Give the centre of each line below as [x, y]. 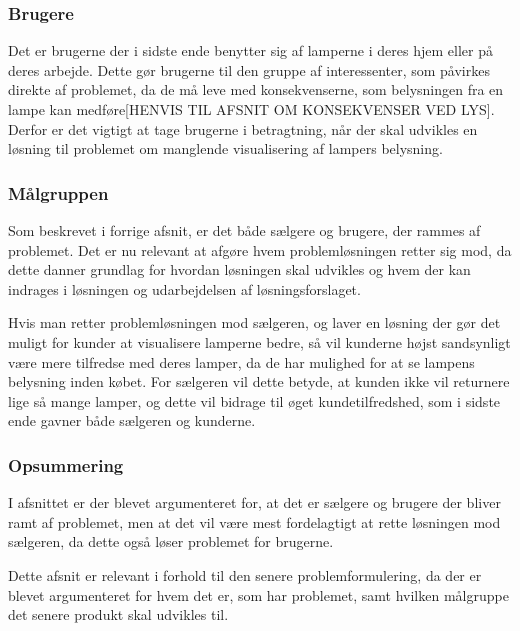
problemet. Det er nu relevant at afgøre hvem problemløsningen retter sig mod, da [260, 249]
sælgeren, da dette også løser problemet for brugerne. [171, 541]
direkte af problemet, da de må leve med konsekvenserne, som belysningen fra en [256, 89]
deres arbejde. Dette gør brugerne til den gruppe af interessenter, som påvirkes [249, 69]
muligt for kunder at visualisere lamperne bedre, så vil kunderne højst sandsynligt [259, 341]
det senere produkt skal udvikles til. [118, 614]
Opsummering [66, 464]
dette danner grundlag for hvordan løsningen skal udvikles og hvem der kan [239, 269]
